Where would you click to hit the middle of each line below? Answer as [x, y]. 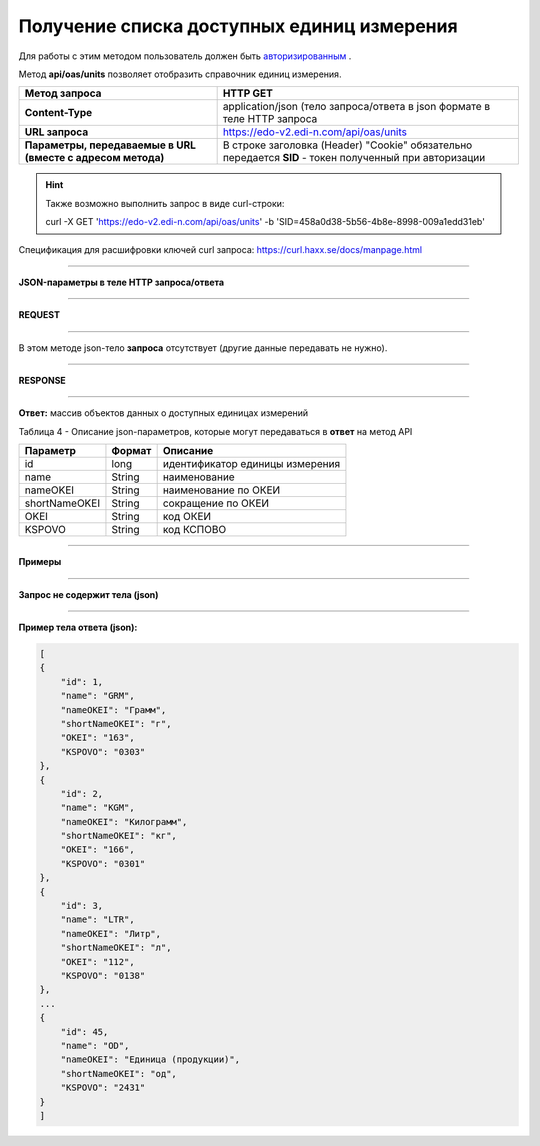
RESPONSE [42, 381]
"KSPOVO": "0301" [103, 863]
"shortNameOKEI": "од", [118, 1073]
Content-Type [58, 113]
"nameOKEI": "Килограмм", [124, 821]
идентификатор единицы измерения [251, 464]
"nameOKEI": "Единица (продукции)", [150, 1059]
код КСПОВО [194, 530]
